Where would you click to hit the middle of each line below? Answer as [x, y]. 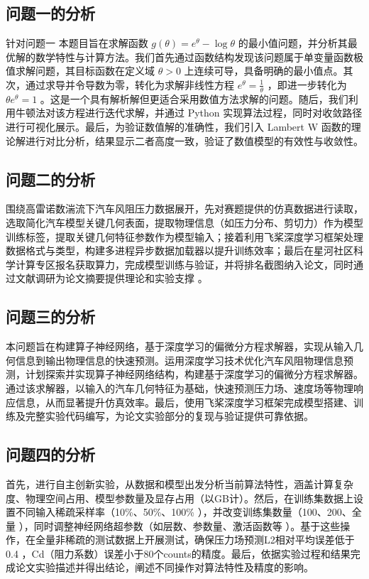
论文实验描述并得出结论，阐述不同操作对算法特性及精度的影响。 [164, 567]
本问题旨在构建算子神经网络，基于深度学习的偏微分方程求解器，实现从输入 [180, 346]
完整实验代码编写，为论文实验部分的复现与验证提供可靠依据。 [169, 416]
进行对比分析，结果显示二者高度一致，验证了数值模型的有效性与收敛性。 [194, 140]
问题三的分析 [50, 316]
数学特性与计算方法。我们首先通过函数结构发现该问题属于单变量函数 [194, 56]
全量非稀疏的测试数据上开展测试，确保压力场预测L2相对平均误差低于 [195, 540]
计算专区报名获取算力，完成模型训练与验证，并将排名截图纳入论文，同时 [184, 264]
